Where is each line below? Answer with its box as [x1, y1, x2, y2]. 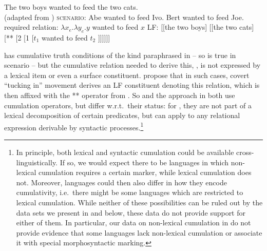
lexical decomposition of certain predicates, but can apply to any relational [4, 110, 240, 121]
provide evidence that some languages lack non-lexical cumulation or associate [16, 227, 262, 238]
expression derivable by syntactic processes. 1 [4, 120, 144, 132]
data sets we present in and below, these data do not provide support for [16, 207, 246, 218]
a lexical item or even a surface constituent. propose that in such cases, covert [4, 69, 250, 80]
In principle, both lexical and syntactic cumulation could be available [16, 146, 234, 157]
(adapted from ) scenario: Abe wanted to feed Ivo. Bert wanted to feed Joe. [4, 11, 244, 22]
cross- [236, 146, 254, 157]
